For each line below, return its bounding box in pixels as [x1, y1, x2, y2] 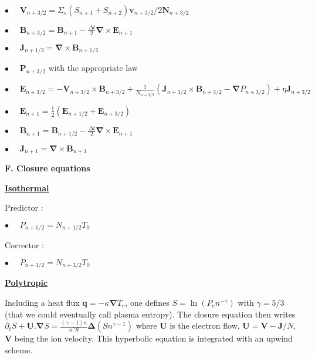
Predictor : [5, 201, 43, 214]
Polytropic [5, 276, 48, 289]
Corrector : [5, 239, 45, 251]
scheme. [5, 344, 33, 356]
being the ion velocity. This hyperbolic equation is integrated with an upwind [14, 332, 293, 345]
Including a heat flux [5, 296, 80, 308]
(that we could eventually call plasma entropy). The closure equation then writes [5, 308, 296, 320]
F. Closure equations [5, 162, 90, 174]
